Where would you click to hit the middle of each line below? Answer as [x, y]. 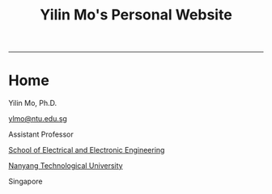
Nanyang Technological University [66, 166]
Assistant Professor [41, 134]
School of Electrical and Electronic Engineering [87, 150]
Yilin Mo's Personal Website [136, 15]
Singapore [25, 181]
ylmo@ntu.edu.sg [38, 119]
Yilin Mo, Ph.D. [33, 103]
